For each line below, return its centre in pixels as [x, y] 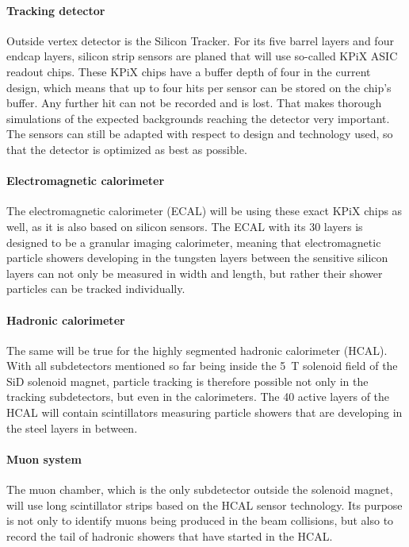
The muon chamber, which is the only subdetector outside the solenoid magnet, [200, 489]
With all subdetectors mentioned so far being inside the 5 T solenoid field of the [202, 366]
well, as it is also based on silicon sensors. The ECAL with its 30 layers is [185, 226]
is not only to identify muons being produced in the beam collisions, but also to [200, 520]
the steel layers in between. [72, 428]
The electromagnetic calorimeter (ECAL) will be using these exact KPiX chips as [204, 211]
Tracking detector [56, 10]
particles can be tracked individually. [96, 289]
